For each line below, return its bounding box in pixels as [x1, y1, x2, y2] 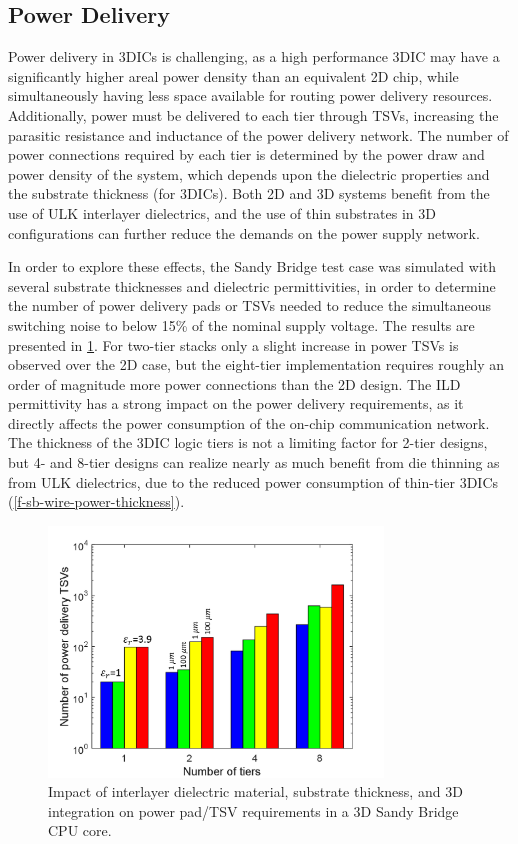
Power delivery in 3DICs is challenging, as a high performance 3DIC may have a [8, 46, 500, 67]
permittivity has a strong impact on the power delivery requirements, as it [8, 393, 464, 414]
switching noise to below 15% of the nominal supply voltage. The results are [8, 314, 475, 335]
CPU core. [48, 820, 112, 841]
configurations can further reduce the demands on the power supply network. [8, 222, 480, 243]
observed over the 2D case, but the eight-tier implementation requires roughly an [8, 354, 505, 375]
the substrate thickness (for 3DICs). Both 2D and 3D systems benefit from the [8, 183, 490, 204]
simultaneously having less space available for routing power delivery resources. [8, 85, 493, 106]
